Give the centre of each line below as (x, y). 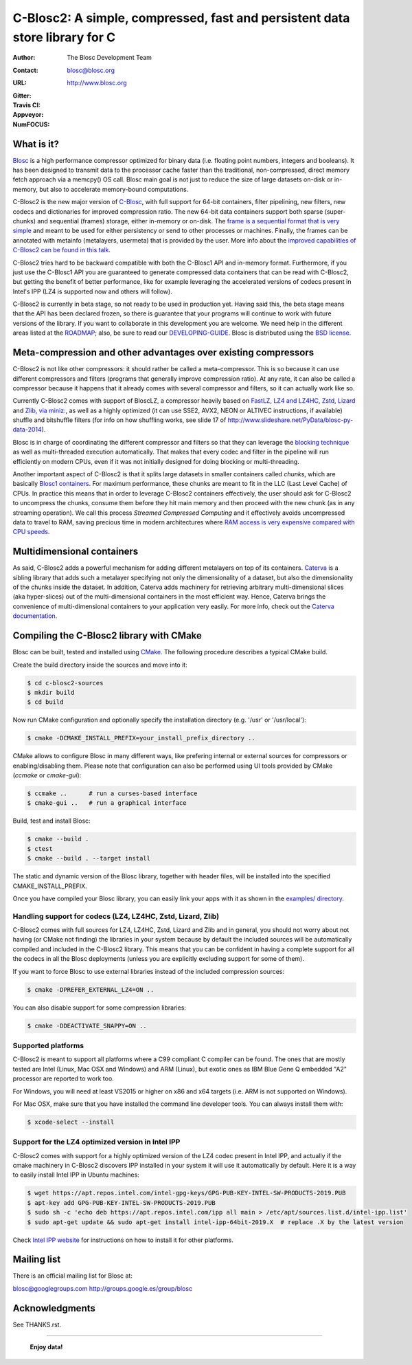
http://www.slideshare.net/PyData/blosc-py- (290, 420)
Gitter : (22, 96)
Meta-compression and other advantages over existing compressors (163, 353)
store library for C (64, 37)
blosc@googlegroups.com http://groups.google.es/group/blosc (102, 1288)
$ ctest (40, 848)
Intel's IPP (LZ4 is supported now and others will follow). (93, 291)
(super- (335, 211)
